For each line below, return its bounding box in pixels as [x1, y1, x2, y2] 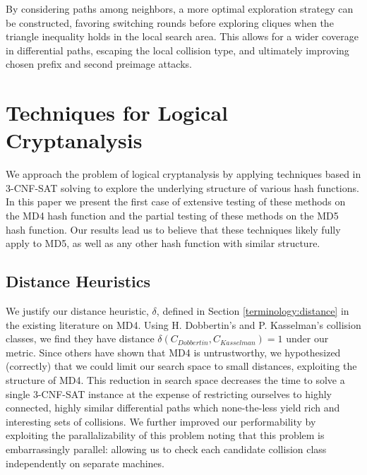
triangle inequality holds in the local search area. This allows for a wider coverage [6, 29, 359, 44]
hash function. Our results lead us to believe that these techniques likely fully [6, 222, 341, 236]
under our [286, 331, 329, 346]
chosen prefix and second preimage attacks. [6, 56, 192, 71]
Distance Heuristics [6, 270, 151, 292]
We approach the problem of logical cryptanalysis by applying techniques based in [6, 167, 361, 181]
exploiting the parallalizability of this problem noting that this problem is [6, 428, 325, 443]
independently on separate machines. [6, 455, 164, 470]
